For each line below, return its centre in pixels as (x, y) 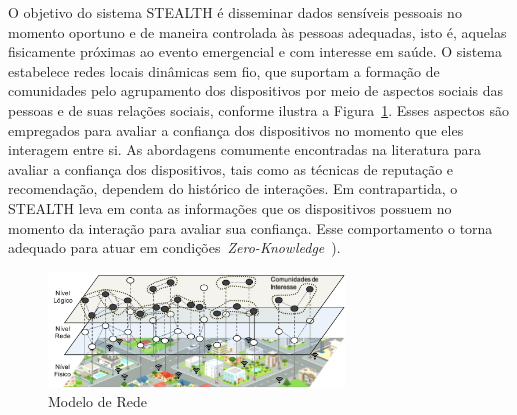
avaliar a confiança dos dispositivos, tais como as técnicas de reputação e (231, 168)
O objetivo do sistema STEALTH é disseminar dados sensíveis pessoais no (235, 12)
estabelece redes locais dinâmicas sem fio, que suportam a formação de (224, 70)
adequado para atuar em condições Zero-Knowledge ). (174, 247)
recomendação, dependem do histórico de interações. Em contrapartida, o (233, 188)
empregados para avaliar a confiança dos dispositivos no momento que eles (236, 129)
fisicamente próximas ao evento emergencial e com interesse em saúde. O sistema (255, 51)
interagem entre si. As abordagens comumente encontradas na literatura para (245, 149)
